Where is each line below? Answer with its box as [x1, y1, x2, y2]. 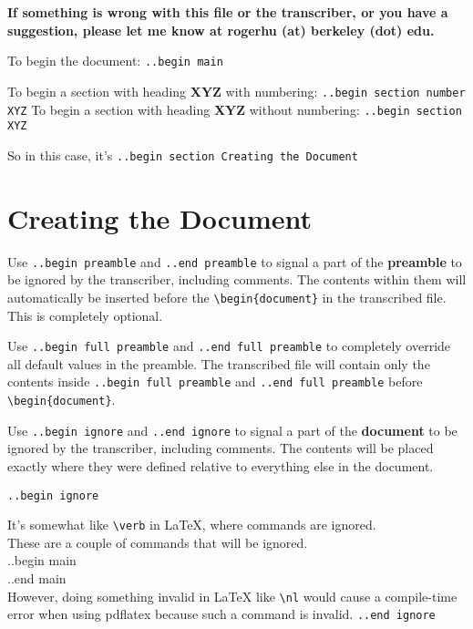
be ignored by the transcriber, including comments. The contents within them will [7, 270, 467, 289]
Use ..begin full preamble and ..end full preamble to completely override [7, 336, 451, 356]
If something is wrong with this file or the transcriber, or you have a [7, 3, 448, 21]
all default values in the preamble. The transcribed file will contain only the [7, 354, 430, 373]
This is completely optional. [7, 305, 163, 325]
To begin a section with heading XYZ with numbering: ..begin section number [7, 81, 466, 100]
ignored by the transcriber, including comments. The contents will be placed [7, 438, 434, 458]
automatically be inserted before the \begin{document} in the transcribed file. [7, 287, 447, 306]
